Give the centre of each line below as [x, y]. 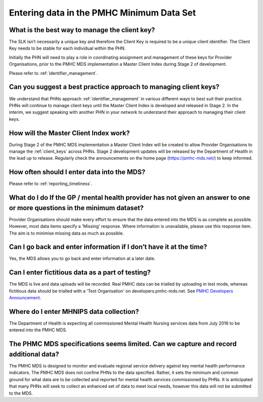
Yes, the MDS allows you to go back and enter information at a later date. [82, 258]
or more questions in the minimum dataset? [76, 208]
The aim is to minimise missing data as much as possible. [66, 233]
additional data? [34, 354]
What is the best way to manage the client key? [82, 30]
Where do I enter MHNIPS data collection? [74, 311]
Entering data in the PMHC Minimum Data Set [103, 13]
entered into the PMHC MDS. [38, 330]
